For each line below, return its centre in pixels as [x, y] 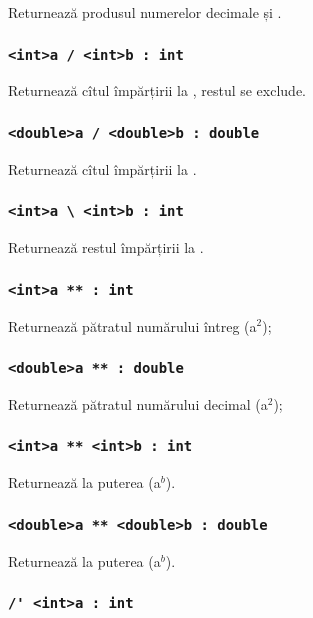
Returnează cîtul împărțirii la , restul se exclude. [157, 90]
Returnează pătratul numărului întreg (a [132, 325]
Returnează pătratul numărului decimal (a [138, 403]
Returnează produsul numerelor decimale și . [145, 12]
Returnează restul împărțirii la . [106, 247]
